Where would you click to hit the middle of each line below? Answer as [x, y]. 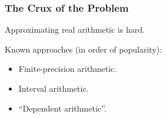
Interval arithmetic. [54, 88]
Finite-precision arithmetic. [68, 69]
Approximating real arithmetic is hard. [75, 29]
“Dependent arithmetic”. [62, 108]
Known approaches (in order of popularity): [84, 49]
